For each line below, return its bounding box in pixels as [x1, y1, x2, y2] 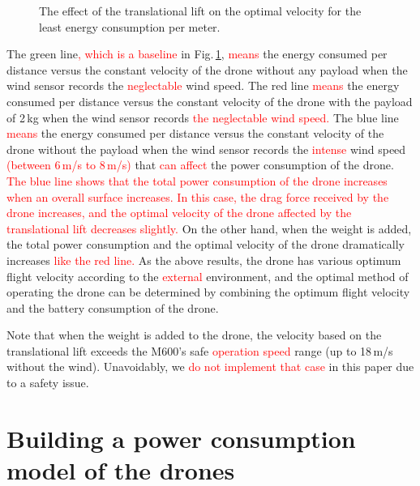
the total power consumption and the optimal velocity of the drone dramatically [6, 236, 405, 253]
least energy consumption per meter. [39, 18, 221, 35]
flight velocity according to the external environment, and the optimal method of [6, 267, 409, 284]
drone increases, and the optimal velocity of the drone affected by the [6, 204, 352, 221]
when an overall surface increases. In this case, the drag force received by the [6, 188, 389, 205]
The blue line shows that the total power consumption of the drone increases [6, 172, 388, 189]
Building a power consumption [6, 421, 356, 454]
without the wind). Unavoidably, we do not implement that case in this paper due [6, 358, 414, 375]
